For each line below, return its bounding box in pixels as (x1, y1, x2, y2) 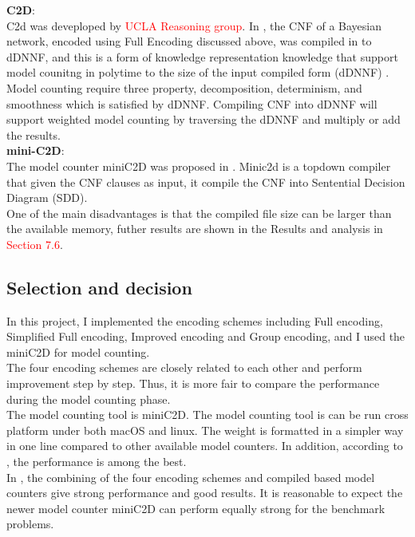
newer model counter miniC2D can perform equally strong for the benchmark (6, 499, 385, 516)
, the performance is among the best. (6, 453, 187, 470)
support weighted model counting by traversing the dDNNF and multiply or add (6, 111, 401, 128)
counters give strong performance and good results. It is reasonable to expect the (6, 484, 403, 501)
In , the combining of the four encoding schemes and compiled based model (6, 468, 375, 485)
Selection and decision (6, 274, 192, 299)
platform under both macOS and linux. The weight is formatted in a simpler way (6, 421, 404, 438)
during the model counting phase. (6, 390, 171, 407)
